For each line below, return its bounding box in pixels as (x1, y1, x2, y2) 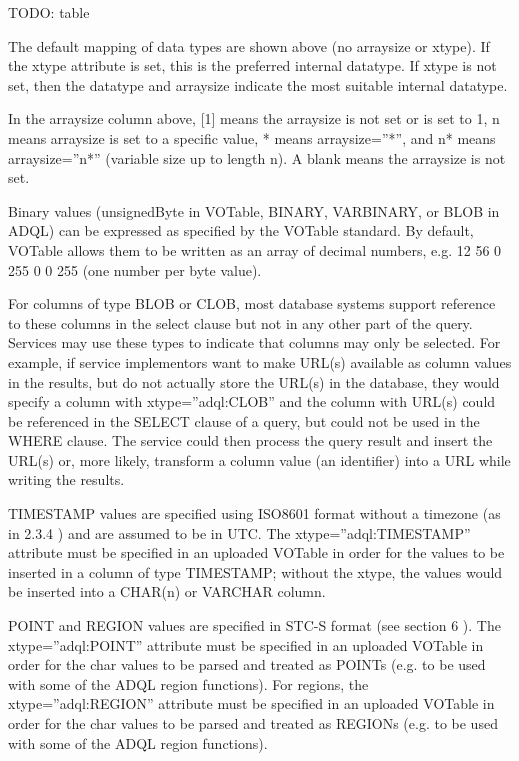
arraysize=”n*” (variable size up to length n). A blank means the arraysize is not (8, 147, 506, 168)
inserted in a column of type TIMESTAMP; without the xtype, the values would (8, 561, 503, 582)
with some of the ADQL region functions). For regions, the (8, 673, 369, 694)
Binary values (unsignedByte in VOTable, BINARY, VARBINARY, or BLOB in (8, 200, 500, 221)
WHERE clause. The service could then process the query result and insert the (8, 430, 493, 451)
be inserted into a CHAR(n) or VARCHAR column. (8, 581, 326, 602)
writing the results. (8, 469, 125, 490)
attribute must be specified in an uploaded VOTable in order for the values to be (8, 542, 505, 563)
